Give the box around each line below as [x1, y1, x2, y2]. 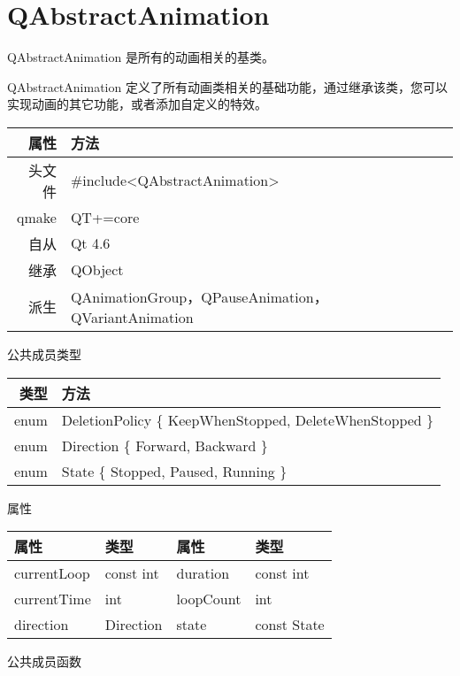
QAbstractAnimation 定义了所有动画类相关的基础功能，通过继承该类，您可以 [7, 77, 448, 96]
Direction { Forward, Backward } [61, 434, 268, 456]
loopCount [176, 588, 241, 610]
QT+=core [70, 206, 140, 227]
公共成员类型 [7, 344, 81, 363]
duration [176, 563, 230, 584]
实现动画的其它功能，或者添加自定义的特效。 [7, 95, 267, 113]
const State [255, 614, 325, 635]
